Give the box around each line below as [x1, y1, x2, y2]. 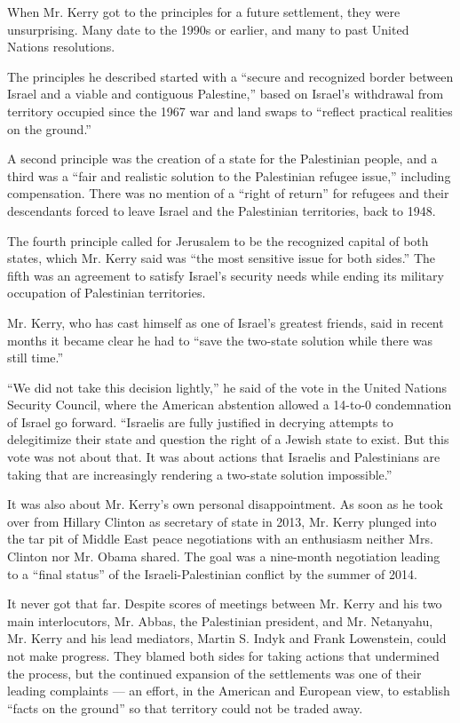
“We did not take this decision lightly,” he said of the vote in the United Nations [7, 377, 447, 396]
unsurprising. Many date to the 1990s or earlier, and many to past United [7, 20, 409, 38]
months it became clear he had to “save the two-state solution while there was [7, 330, 433, 349]
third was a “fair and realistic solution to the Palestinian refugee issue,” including [7, 166, 451, 185]
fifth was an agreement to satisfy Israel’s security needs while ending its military [7, 266, 444, 284]
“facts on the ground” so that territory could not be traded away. [7, 698, 363, 717]
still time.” [7, 348, 64, 367]
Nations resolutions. [7, 37, 115, 56]
